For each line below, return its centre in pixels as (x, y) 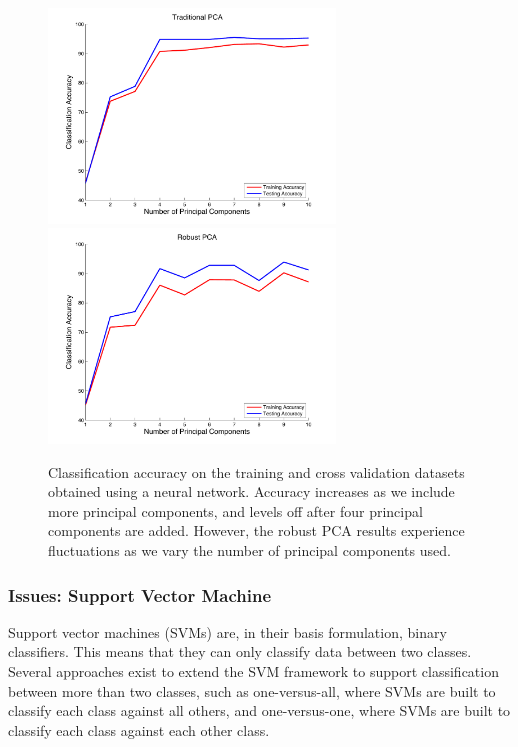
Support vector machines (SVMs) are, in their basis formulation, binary (227, 631)
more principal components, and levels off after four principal (235, 510)
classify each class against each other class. (139, 729)
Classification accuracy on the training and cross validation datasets (256, 471)
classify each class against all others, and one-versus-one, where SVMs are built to (259, 710)
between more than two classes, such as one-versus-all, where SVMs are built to (252, 690)
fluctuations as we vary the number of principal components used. (249, 550)
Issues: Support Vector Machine (140, 594)
